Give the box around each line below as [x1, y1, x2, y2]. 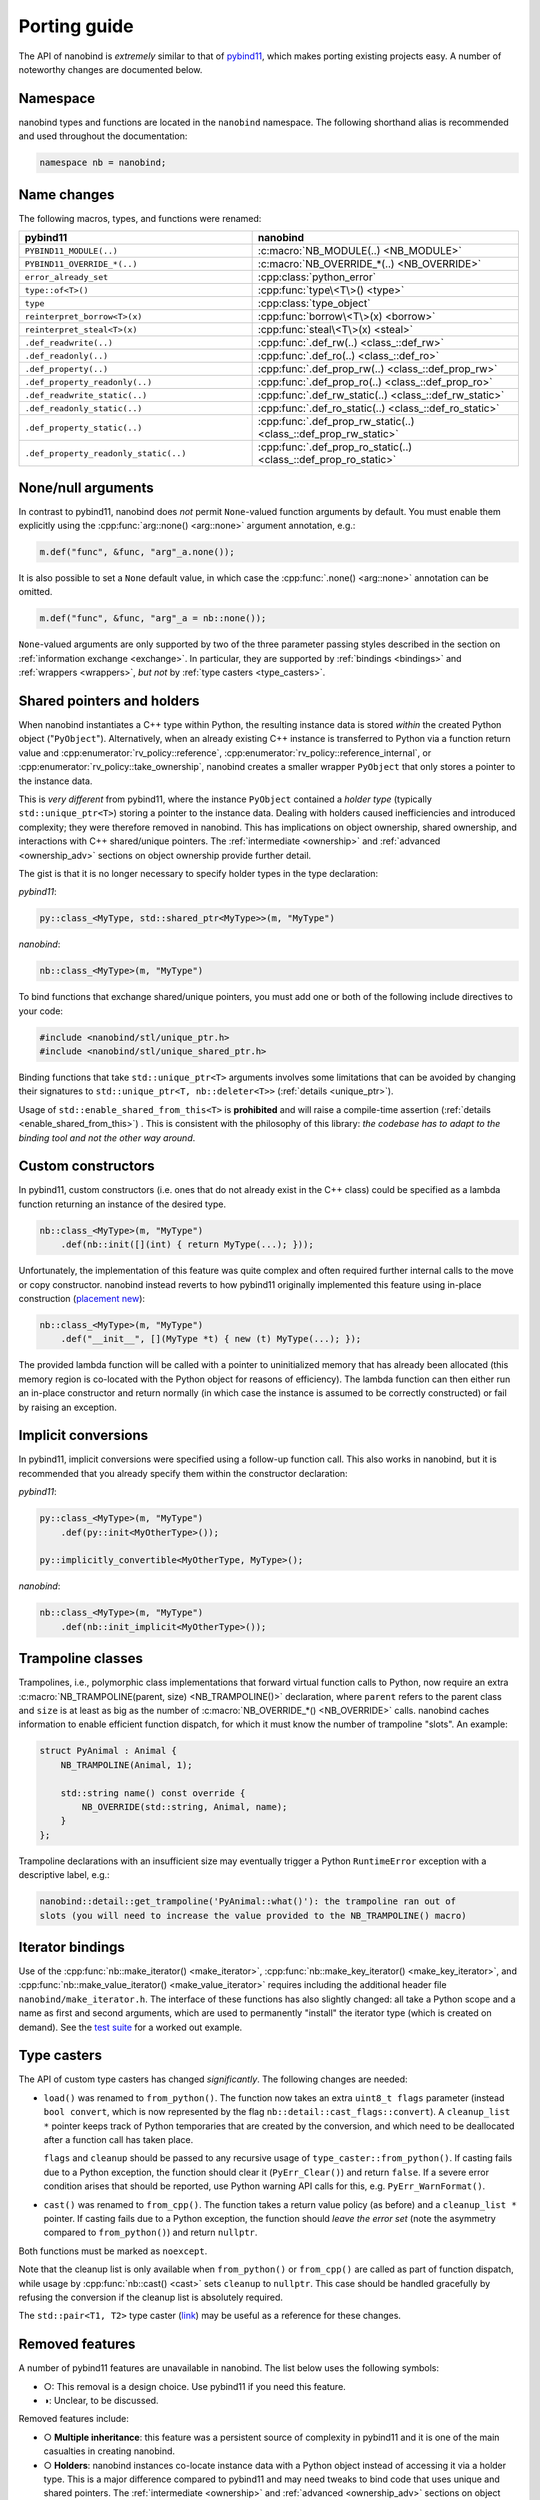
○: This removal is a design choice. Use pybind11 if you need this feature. [43, 2380, 347, 2392]
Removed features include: [18, 2413, 130, 2425]
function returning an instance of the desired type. [18, 1198, 227, 1210]
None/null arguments [18, 479, 154, 496]
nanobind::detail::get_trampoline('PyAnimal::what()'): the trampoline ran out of [39, 1896, 457, 1907]
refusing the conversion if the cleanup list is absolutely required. [18, 2291, 284, 2303]
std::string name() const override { [60, 1787, 246, 1799]
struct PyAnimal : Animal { [39, 1745, 177, 1757]
